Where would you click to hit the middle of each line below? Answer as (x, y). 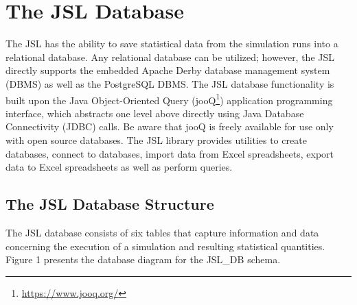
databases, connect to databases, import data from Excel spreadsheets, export (170, 153)
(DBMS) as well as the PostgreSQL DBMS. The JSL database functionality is (170, 83)
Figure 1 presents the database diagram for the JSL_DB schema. (143, 259)
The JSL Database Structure (110, 204)
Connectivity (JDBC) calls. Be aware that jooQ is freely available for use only (170, 126)
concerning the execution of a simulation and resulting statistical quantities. (165, 246)
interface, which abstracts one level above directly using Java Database (155, 113)
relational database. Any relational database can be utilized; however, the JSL (170, 57)
